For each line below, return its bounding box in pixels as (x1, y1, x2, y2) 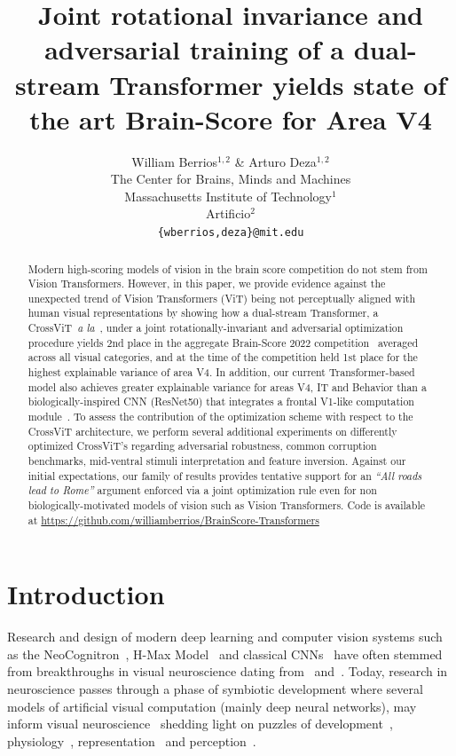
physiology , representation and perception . (7, 731, 256, 750)
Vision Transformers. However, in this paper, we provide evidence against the (28, 276, 386, 291)
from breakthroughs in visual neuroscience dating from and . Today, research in (7, 662, 448, 681)
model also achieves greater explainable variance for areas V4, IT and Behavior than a (28, 379, 427, 394)
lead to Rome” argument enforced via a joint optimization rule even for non (28, 483, 377, 498)
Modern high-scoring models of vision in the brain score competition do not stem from (28, 261, 428, 276)
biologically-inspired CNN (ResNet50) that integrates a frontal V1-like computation (28, 394, 414, 409)
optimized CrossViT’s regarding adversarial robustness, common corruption (28, 438, 377, 453)
